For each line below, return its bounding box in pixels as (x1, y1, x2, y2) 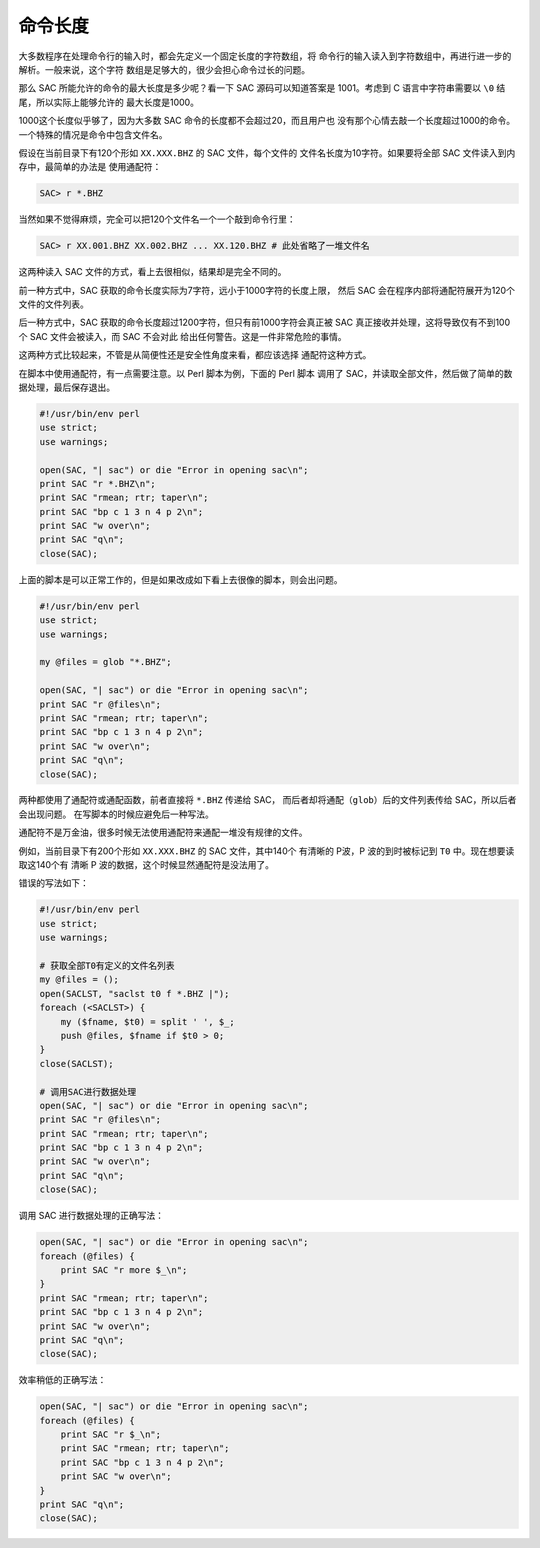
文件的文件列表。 (18, 298, 89, 310)
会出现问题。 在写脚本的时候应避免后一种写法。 (18, 808, 214, 820)
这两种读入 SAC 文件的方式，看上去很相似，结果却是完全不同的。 (18, 266, 287, 278)
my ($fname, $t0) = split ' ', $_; (60, 1016, 235, 1027)
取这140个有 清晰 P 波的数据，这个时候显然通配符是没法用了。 (18, 859, 275, 871)
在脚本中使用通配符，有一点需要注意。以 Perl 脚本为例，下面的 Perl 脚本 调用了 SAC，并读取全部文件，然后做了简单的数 (18, 367, 513, 379)
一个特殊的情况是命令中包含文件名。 (18, 128, 168, 140)
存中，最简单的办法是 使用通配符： (18, 161, 162, 173)
